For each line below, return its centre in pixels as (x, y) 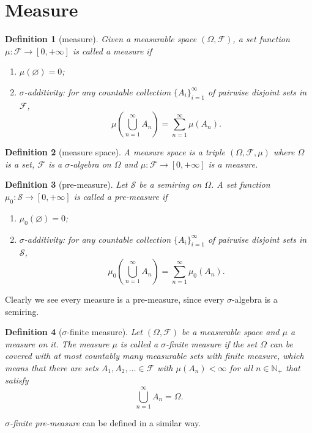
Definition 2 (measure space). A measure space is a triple (115, 152)
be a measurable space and (231, 332)
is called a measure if (112, 50)
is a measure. (233, 164)
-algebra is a (254, 299)
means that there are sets (52, 368)
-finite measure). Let (105, 332)
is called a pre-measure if (121, 197)
